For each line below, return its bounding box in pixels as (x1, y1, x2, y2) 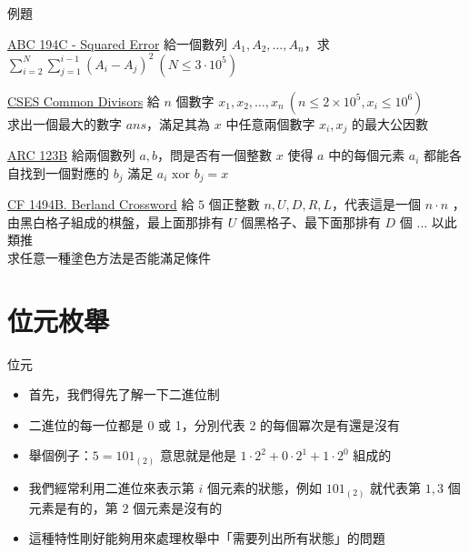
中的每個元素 (328, 146, 405, 165)
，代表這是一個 (332, 195, 422, 214)
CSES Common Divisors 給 (7, 91, 160, 110)
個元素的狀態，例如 (206, 478, 322, 497)
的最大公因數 (352, 114, 429, 133)
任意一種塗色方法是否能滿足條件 (19, 247, 211, 266)
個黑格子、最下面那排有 (240, 212, 381, 231)
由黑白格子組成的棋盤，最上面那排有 (7, 212, 224, 231)
